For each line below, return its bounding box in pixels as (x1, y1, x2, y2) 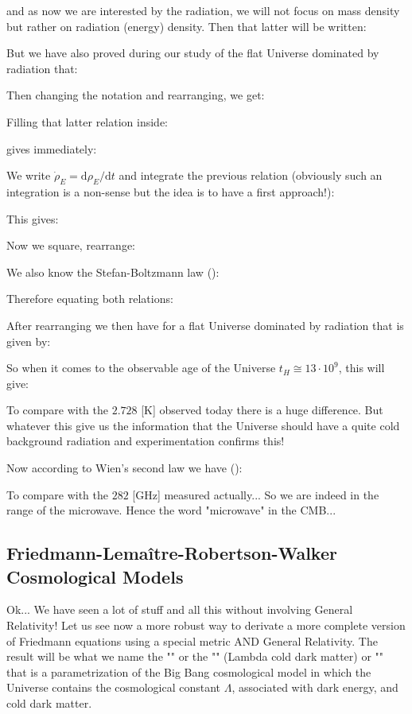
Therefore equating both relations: (6, 290, 173, 307)
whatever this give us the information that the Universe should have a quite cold (6, 417, 400, 433)
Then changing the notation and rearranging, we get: (6, 87, 265, 103)
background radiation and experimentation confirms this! (6, 433, 285, 449)
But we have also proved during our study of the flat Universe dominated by (6, 45, 379, 61)
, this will (338, 359, 385, 376)
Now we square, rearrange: (6, 237, 135, 254)
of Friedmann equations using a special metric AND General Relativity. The (6, 632, 378, 649)
